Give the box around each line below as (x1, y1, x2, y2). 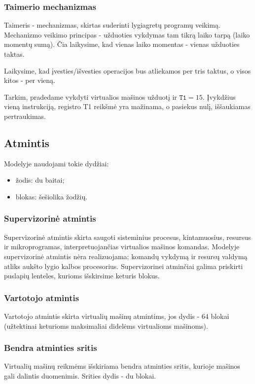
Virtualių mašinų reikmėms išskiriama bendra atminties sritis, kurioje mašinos (4, 361, 240, 371)
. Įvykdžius (202, 91, 236, 102)
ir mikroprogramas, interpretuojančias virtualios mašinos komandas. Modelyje (4, 241, 240, 252)
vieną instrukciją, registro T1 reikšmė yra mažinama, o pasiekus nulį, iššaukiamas (4, 101, 251, 112)
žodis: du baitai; (15, 175, 65, 185)
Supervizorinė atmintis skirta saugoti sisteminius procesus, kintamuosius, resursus (4, 231, 251, 242)
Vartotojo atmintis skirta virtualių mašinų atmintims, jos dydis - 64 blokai (4, 310, 229, 321)
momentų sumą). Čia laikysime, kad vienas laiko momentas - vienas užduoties (4, 39, 240, 49)
